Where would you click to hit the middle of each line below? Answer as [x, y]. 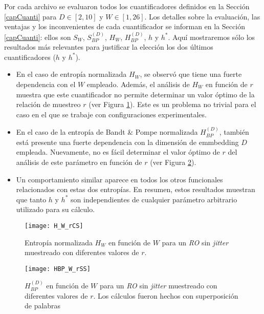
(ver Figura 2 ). [173, 162]
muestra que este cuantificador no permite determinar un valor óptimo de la [135, 94]
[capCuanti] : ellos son [38, 37]
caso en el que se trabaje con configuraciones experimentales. [111, 114]
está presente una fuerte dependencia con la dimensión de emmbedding [127, 142]
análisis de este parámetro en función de [79, 162]
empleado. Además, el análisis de [138, 84]
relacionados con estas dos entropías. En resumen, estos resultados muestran [136, 189]
